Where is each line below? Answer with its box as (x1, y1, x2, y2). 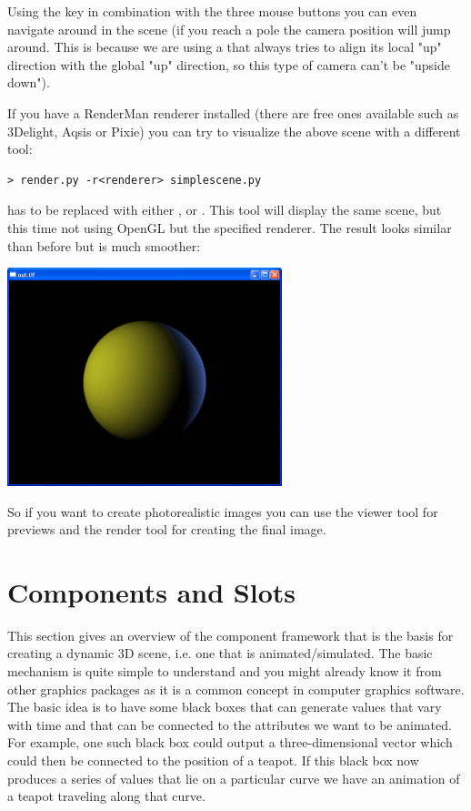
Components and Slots (7, 573, 296, 610)
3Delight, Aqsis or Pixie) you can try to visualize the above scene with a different (7, 121, 461, 140)
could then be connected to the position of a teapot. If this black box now (7, 751, 419, 770)
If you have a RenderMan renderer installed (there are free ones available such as (7, 103, 459, 122)
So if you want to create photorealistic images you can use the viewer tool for (7, 502, 438, 521)
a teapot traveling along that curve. (7, 786, 205, 806)
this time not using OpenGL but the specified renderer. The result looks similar (7, 218, 452, 237)
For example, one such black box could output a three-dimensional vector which (7, 733, 453, 752)
